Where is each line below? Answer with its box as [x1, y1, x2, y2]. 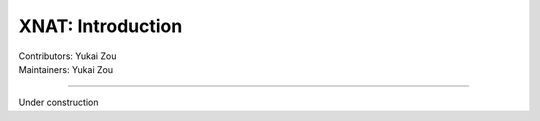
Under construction [18, 96, 99, 109]
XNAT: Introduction [18, 15, 183, 37]
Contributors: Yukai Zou [18, 50, 117, 62]
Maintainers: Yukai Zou [18, 63, 114, 75]
